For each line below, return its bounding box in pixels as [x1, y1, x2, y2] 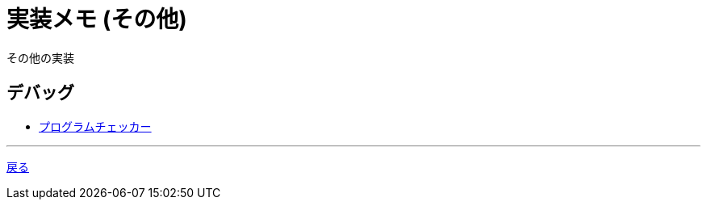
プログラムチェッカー [39, 119, 152, 133]
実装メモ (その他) [6, 6, 187, 33]
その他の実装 [6, 50, 74, 65]
